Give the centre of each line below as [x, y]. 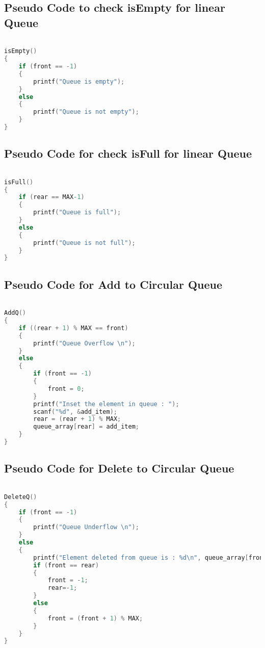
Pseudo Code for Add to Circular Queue [113, 284]
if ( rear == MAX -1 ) [51, 197]
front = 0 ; [66, 389]
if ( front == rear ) [66, 565]
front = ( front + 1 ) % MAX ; [95, 618]
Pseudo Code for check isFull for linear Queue [128, 153]
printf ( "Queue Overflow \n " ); [84, 343]
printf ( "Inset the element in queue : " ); [106, 404]
